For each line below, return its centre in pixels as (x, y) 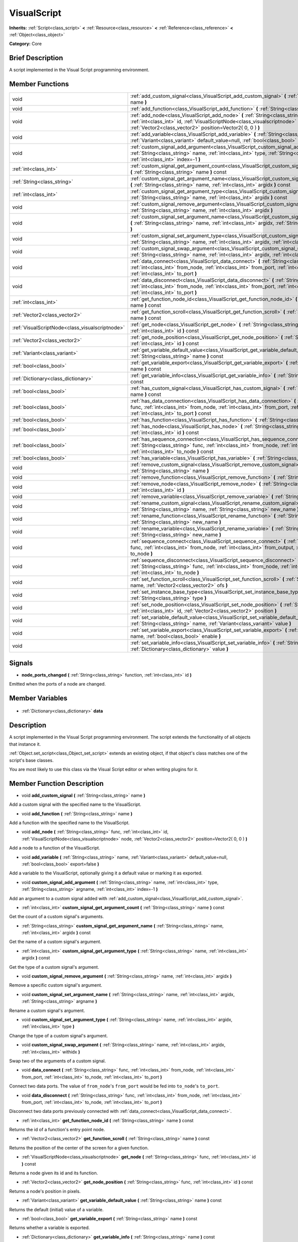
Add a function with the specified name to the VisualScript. (70, 823)
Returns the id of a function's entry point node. (57, 1130)
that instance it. (25, 744)
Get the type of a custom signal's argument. (54, 967)
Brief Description (36, 58)
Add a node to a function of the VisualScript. (55, 848)
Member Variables (38, 698)
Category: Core (26, 44)
